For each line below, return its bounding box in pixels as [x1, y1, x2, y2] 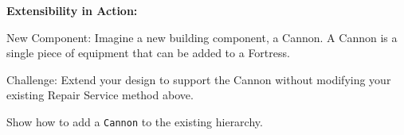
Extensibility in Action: [6, 2, 138, 18]
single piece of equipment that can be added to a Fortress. [6, 44, 290, 61]
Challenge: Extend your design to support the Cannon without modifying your [6, 71, 391, 87]
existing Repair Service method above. [6, 87, 194, 103]
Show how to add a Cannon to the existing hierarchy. [6, 113, 263, 129]
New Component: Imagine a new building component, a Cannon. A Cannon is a [6, 29, 398, 45]
